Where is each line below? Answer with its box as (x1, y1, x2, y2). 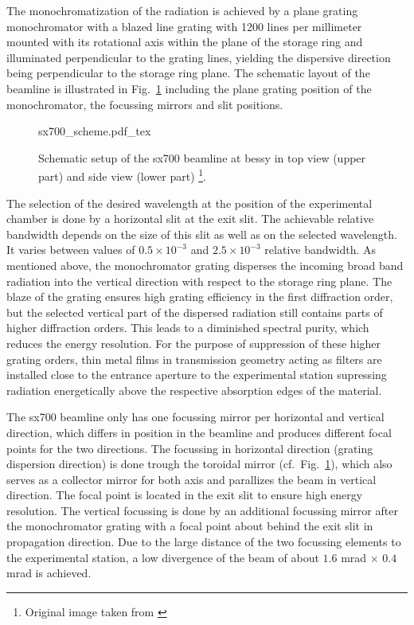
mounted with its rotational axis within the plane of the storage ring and (6, 33, 363, 50)
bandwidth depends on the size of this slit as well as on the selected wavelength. (6, 225, 397, 242)
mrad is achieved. (6, 564, 92, 581)
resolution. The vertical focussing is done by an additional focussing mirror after (6, 502, 398, 518)
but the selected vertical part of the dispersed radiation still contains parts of (6, 303, 383, 320)
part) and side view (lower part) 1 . (38, 166, 206, 184)
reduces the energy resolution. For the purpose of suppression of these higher (6, 334, 381, 351)
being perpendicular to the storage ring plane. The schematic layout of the (6, 64, 370, 81)
